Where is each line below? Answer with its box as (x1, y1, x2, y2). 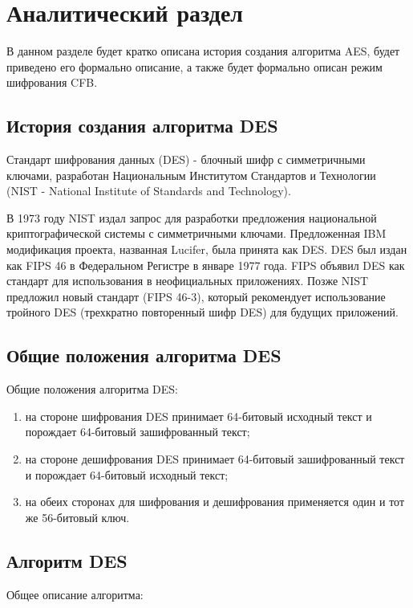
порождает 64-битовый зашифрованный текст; (25, 423, 250, 440)
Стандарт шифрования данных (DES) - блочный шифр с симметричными (6, 151, 366, 168)
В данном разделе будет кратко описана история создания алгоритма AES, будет (6, 43, 400, 59)
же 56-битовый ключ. (25, 508, 130, 525)
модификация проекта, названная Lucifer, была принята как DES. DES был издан (6, 241, 407, 258)
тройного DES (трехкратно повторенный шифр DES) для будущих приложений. (6, 304, 399, 320)
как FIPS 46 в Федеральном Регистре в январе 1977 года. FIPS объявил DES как (6, 256, 405, 273)
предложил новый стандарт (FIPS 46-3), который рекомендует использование (6, 288, 386, 304)
